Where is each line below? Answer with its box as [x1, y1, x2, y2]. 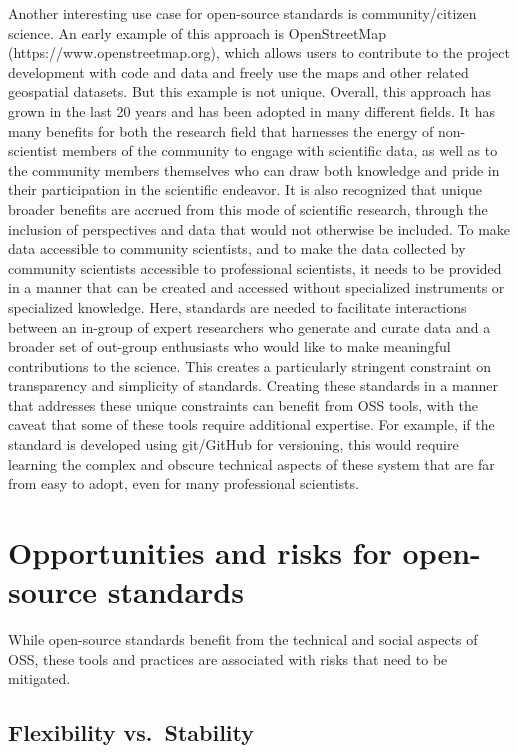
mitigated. [8, 668, 71, 689]
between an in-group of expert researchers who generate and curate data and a [8, 316, 491, 337]
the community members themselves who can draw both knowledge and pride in [8, 159, 500, 180]
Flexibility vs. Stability [8, 717, 255, 748]
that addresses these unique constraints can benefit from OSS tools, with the [8, 394, 479, 415]
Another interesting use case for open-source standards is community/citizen [8, 3, 477, 23]
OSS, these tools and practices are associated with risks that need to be [8, 648, 448, 669]
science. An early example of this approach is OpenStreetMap [8, 22, 386, 43]
